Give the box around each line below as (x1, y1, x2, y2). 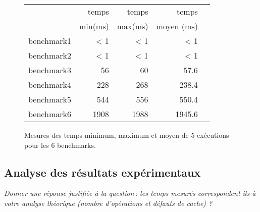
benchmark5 (28, 93, 71, 105)
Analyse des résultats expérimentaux (4, 164, 201, 180)
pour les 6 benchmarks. (24, 139, 96, 150)
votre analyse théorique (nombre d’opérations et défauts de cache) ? (4, 197, 213, 208)
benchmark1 (28, 35, 71, 46)
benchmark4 (28, 79, 71, 90)
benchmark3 (28, 64, 71, 76)
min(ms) (79, 20, 109, 32)
